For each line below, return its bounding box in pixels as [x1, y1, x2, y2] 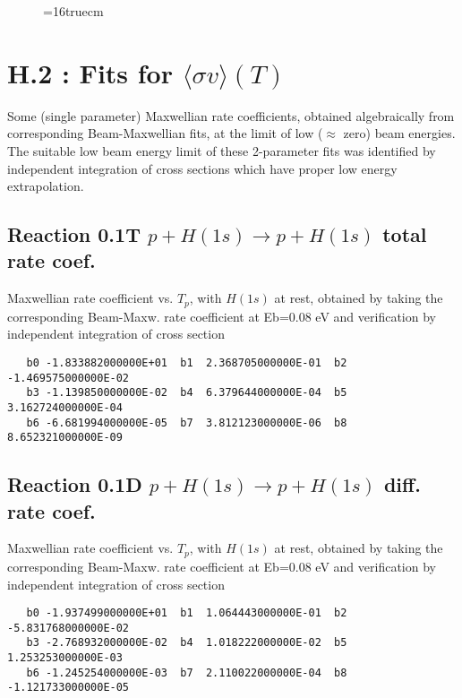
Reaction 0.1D [7, 470, 142, 498]
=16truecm [43, 2, 104, 20]
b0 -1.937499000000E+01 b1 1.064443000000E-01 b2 [26, 607, 347, 620]
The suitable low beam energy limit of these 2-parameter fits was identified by [7, 141, 436, 159]
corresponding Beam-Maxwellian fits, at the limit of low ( [7, 124, 323, 142]
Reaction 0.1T [7, 220, 141, 248]
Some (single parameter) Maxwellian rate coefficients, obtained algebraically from [7, 106, 455, 125]
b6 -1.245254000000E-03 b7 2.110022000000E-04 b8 [26, 666, 347, 679]
